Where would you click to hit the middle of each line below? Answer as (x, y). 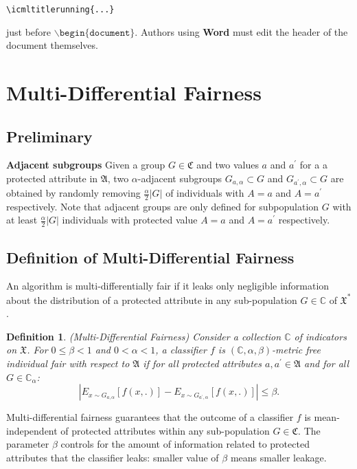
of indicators (320, 336)
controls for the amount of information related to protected (185, 444)
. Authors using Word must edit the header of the (241, 31)
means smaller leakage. (278, 457)
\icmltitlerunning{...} (60, 10)
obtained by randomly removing (73, 193)
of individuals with (205, 193)
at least (22, 220)
